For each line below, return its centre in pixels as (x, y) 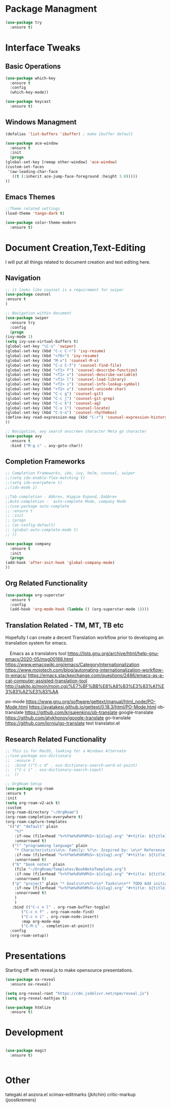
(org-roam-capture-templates (36, 822)
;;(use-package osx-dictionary (38, 756)
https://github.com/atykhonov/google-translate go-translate (68, 718)
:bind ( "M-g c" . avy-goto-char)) (46, 446)
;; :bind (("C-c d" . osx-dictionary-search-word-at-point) (72, 765)
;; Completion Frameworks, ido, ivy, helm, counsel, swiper (70, 473)
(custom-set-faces (25, 167)
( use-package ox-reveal (31, 980)
